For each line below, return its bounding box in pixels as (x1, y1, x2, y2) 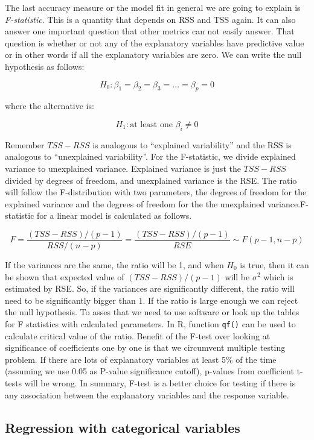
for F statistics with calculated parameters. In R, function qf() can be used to (5, 317, 296, 330)
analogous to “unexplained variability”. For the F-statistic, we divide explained (5, 150, 296, 163)
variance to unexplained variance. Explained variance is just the (5, 162, 241, 174)
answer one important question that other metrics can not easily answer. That (5, 25, 295, 37)
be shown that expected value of (5, 270, 124, 283)
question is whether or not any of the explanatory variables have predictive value (5, 36, 304, 49)
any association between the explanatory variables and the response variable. (5, 388, 289, 401)
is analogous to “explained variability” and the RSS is (92, 138, 292, 151)
